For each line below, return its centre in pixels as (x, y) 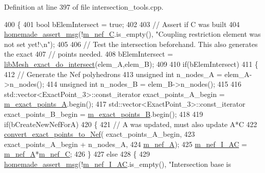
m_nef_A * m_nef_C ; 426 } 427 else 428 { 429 (77, 154)
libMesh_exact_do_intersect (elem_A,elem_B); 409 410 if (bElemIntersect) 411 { (131, 64)
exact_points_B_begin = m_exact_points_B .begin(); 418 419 (104, 114)
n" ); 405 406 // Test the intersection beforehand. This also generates (151, 44)
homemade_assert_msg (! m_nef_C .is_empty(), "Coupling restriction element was (132, 34)
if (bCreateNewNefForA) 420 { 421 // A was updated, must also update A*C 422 (131, 124)
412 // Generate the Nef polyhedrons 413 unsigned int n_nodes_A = (113, 74)
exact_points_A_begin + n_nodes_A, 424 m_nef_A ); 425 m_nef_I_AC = (126, 144)
